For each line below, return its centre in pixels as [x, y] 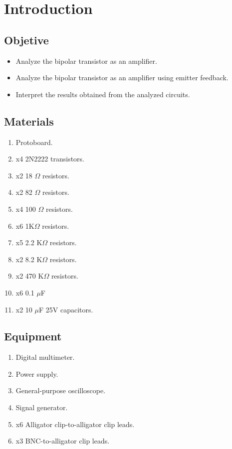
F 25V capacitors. [66, 309]
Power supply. [37, 374]
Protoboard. [34, 142]
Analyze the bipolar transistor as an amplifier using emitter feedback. [122, 77]
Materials [29, 121]
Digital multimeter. [45, 357]
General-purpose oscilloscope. [61, 390]
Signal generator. [42, 407]
